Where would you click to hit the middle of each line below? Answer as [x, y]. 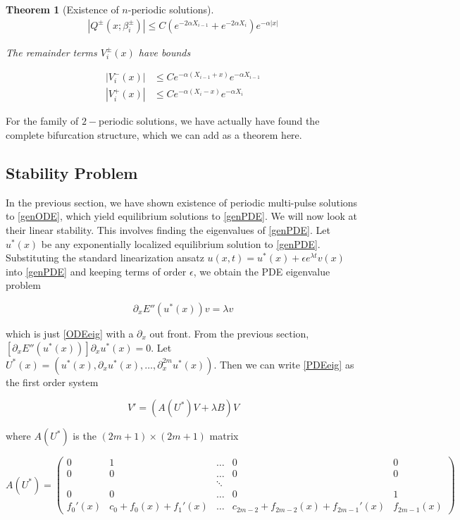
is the [85, 436]
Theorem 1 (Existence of [62, 9]
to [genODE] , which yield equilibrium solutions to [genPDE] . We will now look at [182, 216]
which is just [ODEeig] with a [70, 333]
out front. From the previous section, [229, 333]
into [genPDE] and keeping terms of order [96, 271]
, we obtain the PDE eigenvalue [262, 271]
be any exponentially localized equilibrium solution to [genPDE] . [181, 243]
